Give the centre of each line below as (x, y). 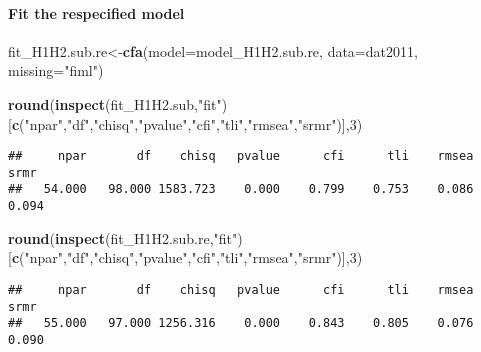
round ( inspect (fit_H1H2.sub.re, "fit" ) (125, 237)
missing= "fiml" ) (56, 70)
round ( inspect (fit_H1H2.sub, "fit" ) (118, 103)
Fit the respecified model (96, 12)
